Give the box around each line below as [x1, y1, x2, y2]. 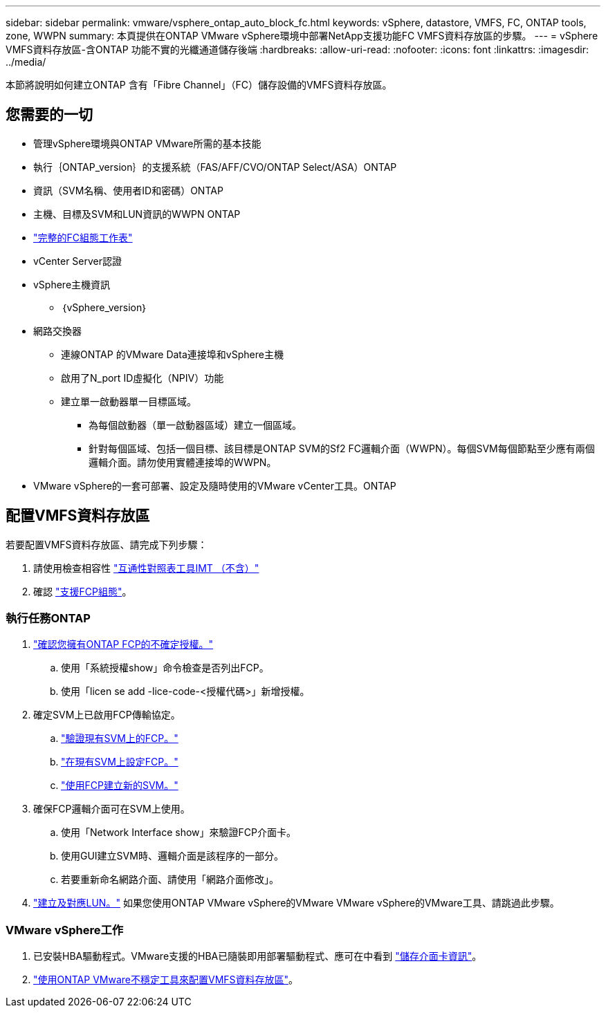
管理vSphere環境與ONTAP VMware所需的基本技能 [33, 137, 261, 149]
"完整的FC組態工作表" [33, 231, 133, 243]
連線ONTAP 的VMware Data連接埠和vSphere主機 [61, 348, 284, 360]
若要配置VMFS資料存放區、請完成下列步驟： [6, 538, 208, 550]
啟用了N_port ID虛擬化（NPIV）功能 [61, 371, 224, 384]
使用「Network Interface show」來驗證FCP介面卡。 [61, 826, 296, 839]
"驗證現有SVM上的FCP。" [61, 732, 178, 745]
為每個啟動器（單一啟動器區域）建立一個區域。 [89, 418, 302, 431]
